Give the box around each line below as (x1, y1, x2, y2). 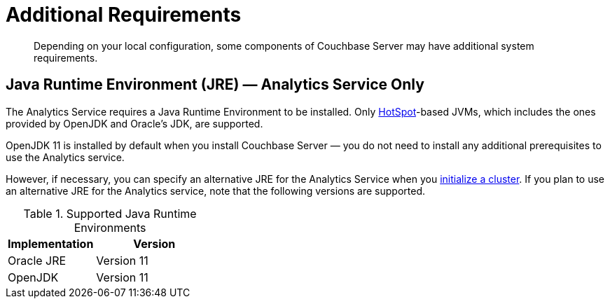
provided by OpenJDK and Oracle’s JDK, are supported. (6, 117, 263, 130)
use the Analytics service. (6, 151, 125, 163)
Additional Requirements (6, 3, 242, 27)
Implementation (8, 236, 94, 251)
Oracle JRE (8, 253, 67, 268)
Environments (74, 220, 146, 235)
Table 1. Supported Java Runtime (23, 206, 197, 221)
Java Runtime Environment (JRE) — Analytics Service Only (6, 76, 424, 94)
